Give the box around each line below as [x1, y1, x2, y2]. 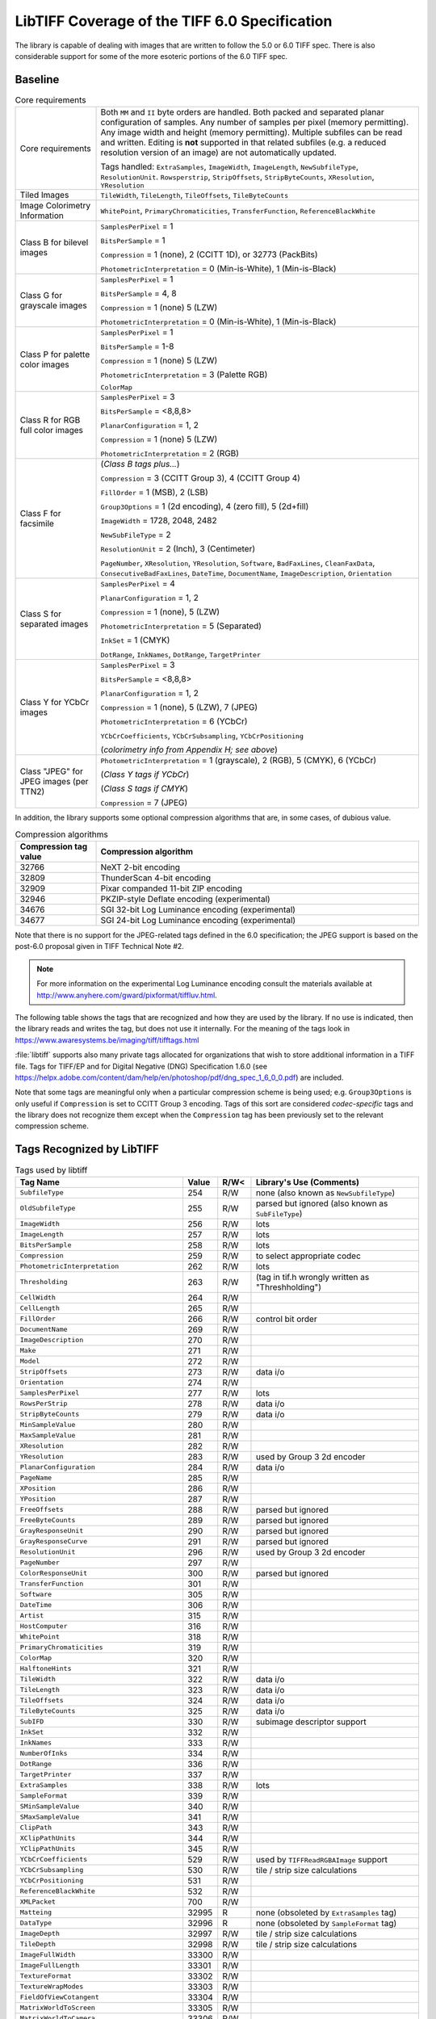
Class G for [19, 290, 63, 301]
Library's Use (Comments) [255, 1176, 359, 1187]
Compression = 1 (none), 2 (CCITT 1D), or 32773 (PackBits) [100, 249, 318, 260]
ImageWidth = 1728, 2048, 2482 [100, 515, 217, 527]
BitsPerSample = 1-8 [100, 341, 174, 352]
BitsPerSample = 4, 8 [100, 288, 177, 299]
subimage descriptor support [255, 1716, 367, 1727]
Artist [19, 1611, 44, 1620]
